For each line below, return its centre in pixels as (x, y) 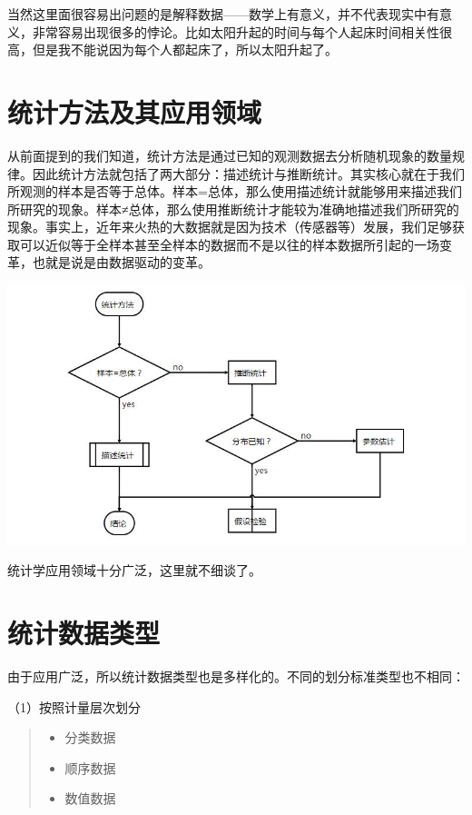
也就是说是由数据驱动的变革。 (121, 262)
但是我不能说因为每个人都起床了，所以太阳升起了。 (185, 50)
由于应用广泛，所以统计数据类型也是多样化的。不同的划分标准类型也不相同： (236, 676)
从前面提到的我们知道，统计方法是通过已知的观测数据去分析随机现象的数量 (230, 155)
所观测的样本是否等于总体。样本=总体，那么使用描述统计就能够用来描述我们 (235, 191)
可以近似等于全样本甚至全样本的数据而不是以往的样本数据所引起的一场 (229, 244)
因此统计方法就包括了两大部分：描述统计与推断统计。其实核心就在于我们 (248, 173)
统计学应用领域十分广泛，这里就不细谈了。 (134, 570)
